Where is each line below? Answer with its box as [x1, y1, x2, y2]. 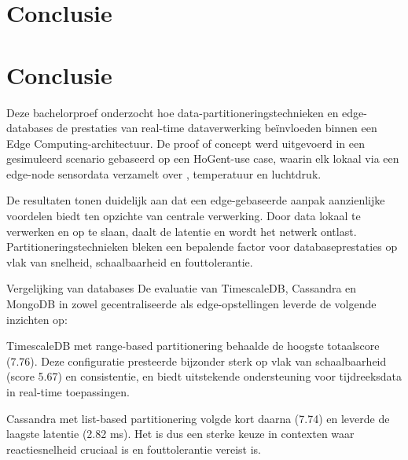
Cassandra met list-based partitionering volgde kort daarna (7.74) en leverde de [6, 410, 390, 426]
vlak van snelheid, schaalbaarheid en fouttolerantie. [6, 253, 253, 270]
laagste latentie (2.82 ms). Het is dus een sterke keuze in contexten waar [6, 425, 355, 442]
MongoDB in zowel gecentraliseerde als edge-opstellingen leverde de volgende [6, 296, 377, 312]
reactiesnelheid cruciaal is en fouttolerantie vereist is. [6, 440, 262, 457]
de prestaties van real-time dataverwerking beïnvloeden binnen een [56, 120, 377, 136]
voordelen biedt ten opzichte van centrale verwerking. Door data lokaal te [6, 208, 361, 224]
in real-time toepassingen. [6, 384, 130, 399]
